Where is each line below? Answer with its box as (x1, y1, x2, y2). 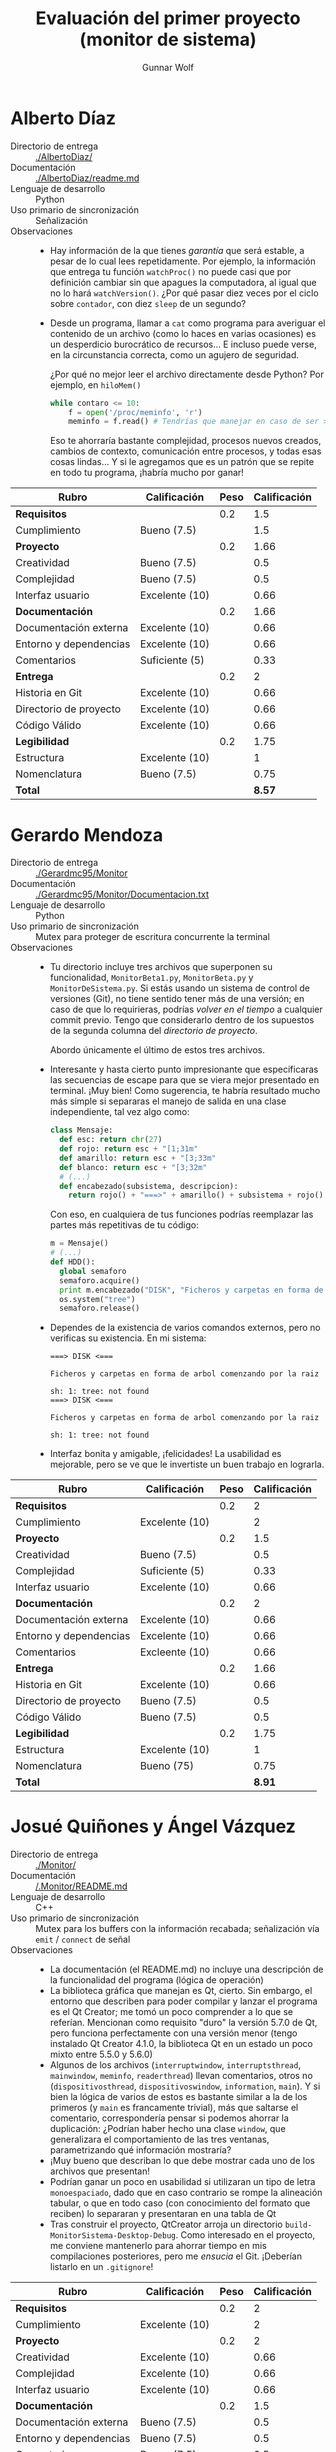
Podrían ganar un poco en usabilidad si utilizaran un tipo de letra (49, 2176, 316, 2188)
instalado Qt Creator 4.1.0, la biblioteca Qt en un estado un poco (49, 2038, 313, 2050)
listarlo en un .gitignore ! (49, 2261, 154, 2273)
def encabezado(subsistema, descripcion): (59, 1181, 239, 1191)
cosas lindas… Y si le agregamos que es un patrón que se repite (49, 456, 315, 468)
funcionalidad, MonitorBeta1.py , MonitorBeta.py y (49, 972, 254, 984)
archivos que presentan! (49, 2165, 151, 2177)
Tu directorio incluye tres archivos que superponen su (49, 961, 273, 973)
